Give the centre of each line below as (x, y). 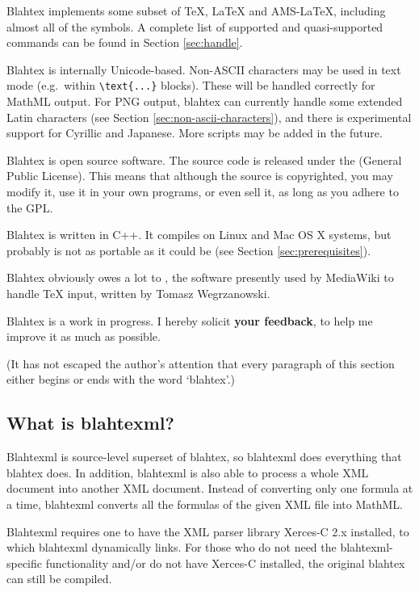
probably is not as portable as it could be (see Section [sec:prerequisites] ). (189, 250)
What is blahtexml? (90, 423)
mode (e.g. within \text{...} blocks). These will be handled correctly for (191, 85)
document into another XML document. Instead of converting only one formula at (210, 488)
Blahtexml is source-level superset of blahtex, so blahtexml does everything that (204, 457)
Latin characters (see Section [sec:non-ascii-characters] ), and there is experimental (209, 117)
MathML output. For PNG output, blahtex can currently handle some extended (205, 101)
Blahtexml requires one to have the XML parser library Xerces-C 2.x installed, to (208, 531)
